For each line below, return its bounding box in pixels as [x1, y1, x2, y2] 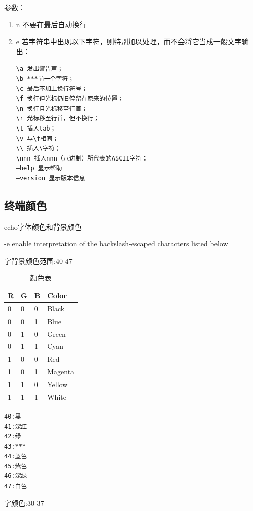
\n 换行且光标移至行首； [16, 105, 88, 112]
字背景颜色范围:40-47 [4, 255, 73, 266]
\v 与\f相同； [16, 135, 59, 142]
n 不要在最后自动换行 [16, 19, 87, 29]
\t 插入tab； [16, 124, 56, 132]
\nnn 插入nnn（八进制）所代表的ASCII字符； [16, 154, 148, 162]
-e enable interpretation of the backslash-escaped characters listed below [4, 238, 228, 249]
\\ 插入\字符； [16, 145, 61, 152]
